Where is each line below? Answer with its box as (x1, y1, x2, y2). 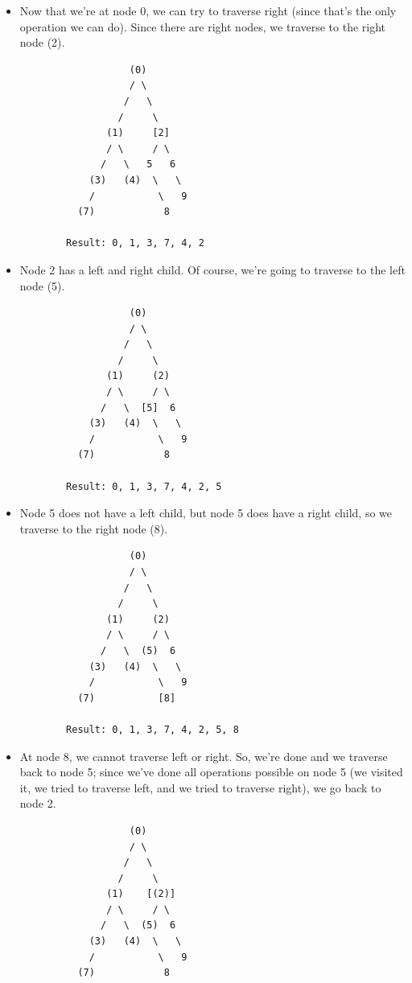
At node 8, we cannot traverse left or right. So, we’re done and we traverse (19, 747, 388, 764)
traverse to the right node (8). (19, 520, 168, 537)
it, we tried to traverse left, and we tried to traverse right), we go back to (19, 779, 381, 796)
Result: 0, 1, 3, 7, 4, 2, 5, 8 (66, 723, 239, 735)
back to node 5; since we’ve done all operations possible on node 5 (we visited (19, 763, 403, 780)
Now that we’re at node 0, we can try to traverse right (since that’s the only (19, 2, 397, 19)
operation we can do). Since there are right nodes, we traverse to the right (19, 18, 386, 35)
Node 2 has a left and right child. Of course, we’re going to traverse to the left (19, 261, 406, 278)
